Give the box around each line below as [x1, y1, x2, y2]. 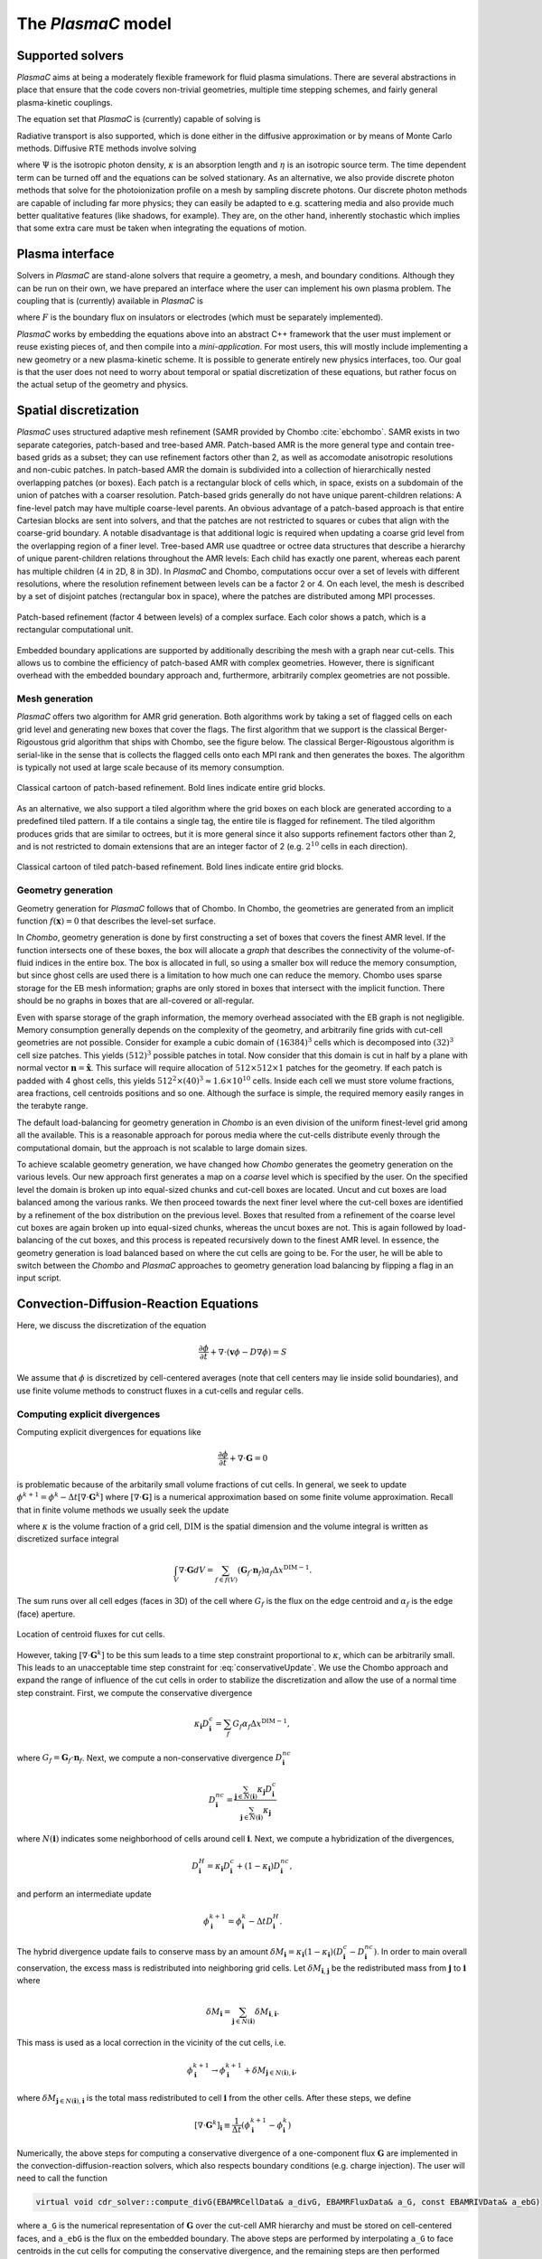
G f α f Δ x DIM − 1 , [232, 1717, 291, 1730]
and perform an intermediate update [16, 1889, 153, 1899]
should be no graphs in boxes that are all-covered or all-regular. [16, 995, 255, 1007]
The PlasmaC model [16, 14, 172, 33]
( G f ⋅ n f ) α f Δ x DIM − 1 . [237, 1563, 313, 1577]
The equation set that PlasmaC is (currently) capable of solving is [16, 114, 261, 125]
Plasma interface [16, 247, 115, 262]
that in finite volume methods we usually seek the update [16, 1504, 229, 1515]
